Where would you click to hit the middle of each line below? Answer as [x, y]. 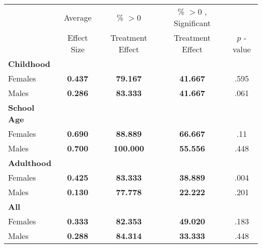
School [21, 107]
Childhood [29, 64]
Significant [192, 23]
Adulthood [30, 163]
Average [78, 17]
